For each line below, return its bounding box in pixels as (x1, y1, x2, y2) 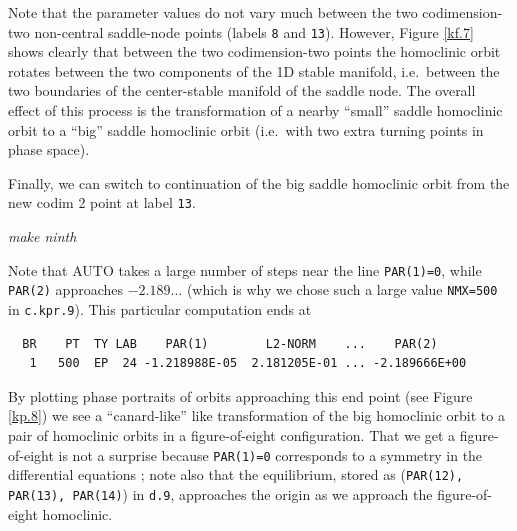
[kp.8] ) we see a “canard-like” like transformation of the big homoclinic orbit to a (8, 405, 505, 426)
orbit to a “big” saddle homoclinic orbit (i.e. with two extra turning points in (8, 119, 484, 140)
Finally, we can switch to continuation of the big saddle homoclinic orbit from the (8, 172, 510, 193)
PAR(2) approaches (8, 279, 124, 300)
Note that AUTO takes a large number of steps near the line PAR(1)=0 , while (8, 259, 482, 280)
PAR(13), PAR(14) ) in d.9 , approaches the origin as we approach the (8, 483, 433, 504)
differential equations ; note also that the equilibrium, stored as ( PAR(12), (8, 464, 464, 485)
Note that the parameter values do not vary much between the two (8, 2, 418, 22)
